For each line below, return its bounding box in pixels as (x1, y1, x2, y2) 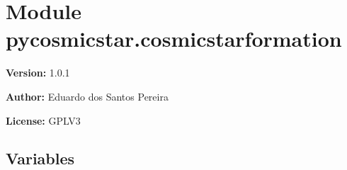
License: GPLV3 (6, 113, 81, 127)
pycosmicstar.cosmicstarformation (6, 24, 342, 53)
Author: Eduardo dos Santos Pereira (6, 89, 169, 103)
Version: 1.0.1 (6, 65, 70, 80)
